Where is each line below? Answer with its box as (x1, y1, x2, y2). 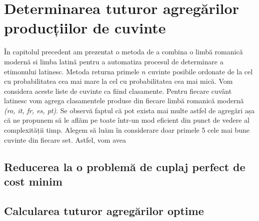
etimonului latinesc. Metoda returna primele (4, 66, 139, 76)
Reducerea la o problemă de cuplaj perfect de (4, 159, 245, 174)
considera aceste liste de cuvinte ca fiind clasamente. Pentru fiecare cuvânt (4, 85, 232, 96)
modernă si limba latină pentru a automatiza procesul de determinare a (4, 56, 223, 66)
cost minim (4, 174, 62, 189)
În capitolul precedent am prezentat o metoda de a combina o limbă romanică (4, 46, 243, 57)
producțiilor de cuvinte (4, 17, 166, 38)
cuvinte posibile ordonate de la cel (148, 66, 253, 76)
